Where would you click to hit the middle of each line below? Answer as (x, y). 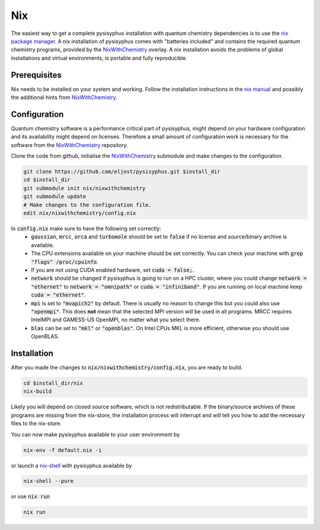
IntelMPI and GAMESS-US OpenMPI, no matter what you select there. (116, 320)
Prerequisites (36, 75)
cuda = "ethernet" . (58, 295)
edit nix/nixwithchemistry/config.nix (80, 213)
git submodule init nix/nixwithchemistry (84, 188)
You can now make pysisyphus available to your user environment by (95, 434)
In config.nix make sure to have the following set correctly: (86, 229)
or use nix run (31, 497)
